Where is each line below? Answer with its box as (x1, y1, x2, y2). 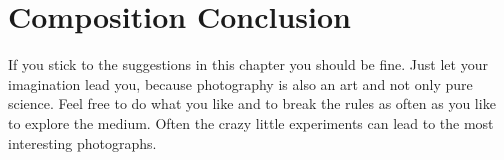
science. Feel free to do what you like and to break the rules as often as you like (8, 93, 496, 114)
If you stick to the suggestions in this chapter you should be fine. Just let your (8, 54, 488, 75)
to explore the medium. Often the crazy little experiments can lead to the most (8, 112, 494, 133)
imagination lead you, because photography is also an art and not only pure (8, 73, 473, 94)
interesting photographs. (8, 132, 157, 153)
